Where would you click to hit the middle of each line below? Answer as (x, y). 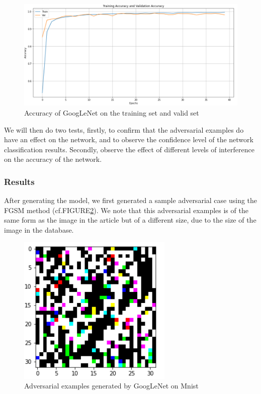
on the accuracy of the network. (53, 159)
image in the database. (39, 230)
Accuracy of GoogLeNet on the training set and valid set (112, 113)
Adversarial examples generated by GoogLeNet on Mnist (111, 386)
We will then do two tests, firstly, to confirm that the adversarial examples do (124, 129)
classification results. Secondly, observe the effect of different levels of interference (129, 149)
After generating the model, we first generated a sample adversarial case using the (131, 200)
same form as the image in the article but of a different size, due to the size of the (130, 220)
